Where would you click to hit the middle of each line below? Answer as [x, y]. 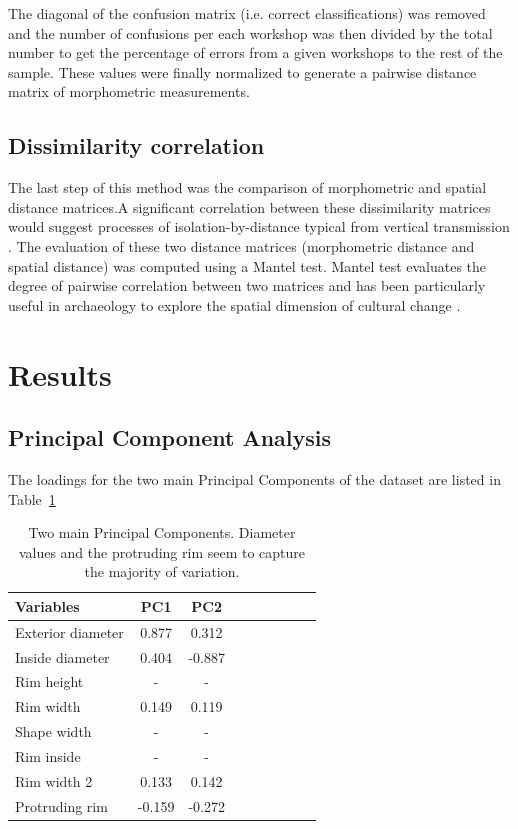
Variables [47, 605]
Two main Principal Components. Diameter [162, 532]
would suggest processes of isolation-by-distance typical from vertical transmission [259, 226]
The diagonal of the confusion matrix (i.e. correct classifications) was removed [247, 13]
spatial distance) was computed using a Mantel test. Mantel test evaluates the [247, 265]
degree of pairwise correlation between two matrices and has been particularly [247, 285]
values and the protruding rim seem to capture [162, 551]
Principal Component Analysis [169, 437]
